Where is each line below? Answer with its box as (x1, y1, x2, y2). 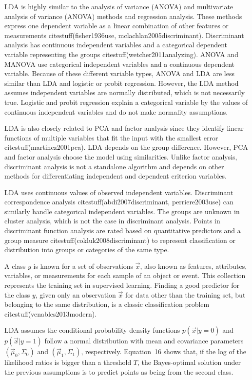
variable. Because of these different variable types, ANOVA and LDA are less (4, 68, 235, 79)
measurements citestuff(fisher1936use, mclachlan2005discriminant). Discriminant (4, 30, 244, 40)
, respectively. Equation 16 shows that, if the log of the (81, 346, 246, 357)
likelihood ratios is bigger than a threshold (4, 357, 132, 367)
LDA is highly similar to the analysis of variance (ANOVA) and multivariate (4, 1, 233, 11)
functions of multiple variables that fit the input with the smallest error (4, 132, 218, 142)
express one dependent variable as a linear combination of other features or (4, 20, 229, 31)
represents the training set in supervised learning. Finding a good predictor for (4, 280, 240, 290)
